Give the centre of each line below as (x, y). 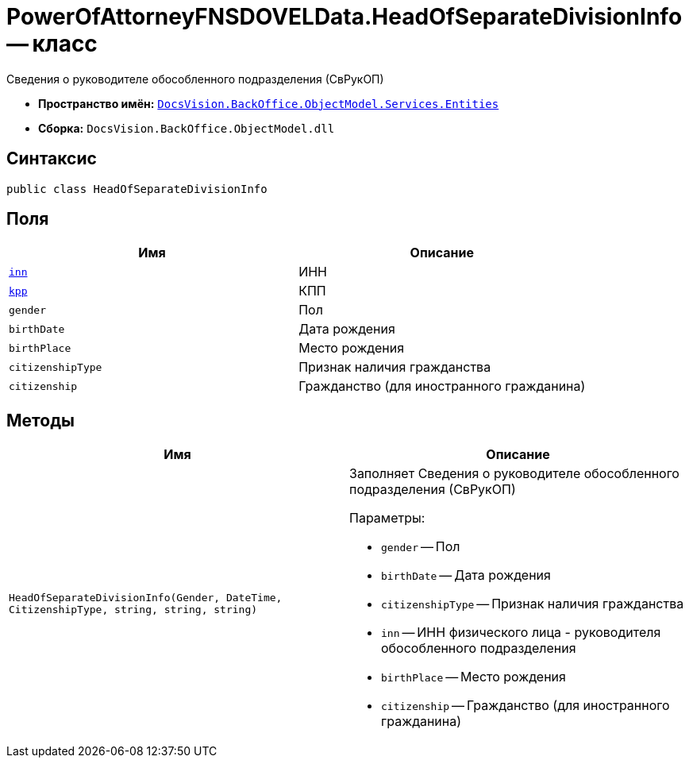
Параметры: (387, 518)
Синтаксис (52, 159)
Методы (40, 420)
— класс (52, 44)
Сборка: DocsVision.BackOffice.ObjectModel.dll (187, 128)
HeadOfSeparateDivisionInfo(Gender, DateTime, (146, 598)
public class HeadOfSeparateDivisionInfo (137, 189)
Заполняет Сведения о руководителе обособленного (514, 474)
